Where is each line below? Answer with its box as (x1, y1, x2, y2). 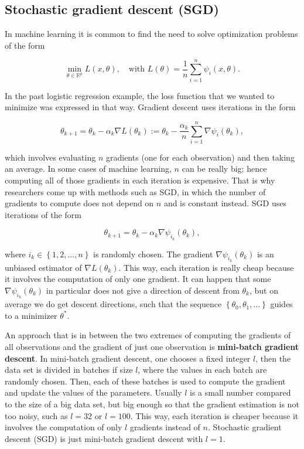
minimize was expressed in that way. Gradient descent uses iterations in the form (5, 101, 296, 113)
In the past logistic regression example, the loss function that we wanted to (5, 89, 275, 101)
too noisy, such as (5, 409, 68, 421)
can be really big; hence (182, 162, 267, 175)
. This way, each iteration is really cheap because (118, 261, 294, 273)
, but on (250, 284, 279, 296)
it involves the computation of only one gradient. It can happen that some (5, 273, 271, 285)
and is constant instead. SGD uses (163, 197, 286, 209)
